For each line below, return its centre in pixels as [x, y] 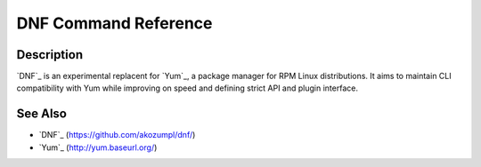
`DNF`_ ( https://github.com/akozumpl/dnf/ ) [117, 135]
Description [50, 55]
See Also [41, 114]
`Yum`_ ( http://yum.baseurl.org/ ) [98, 147]
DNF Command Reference [114, 23]
